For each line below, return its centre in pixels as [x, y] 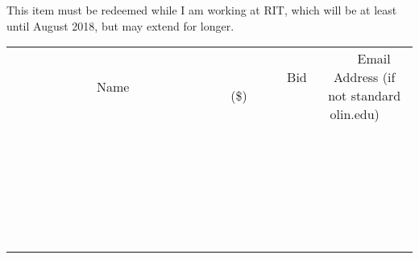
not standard [365, 96]
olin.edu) [355, 114]
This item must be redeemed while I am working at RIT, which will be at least [202, 10]
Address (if [365, 77]
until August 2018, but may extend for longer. [120, 25]
